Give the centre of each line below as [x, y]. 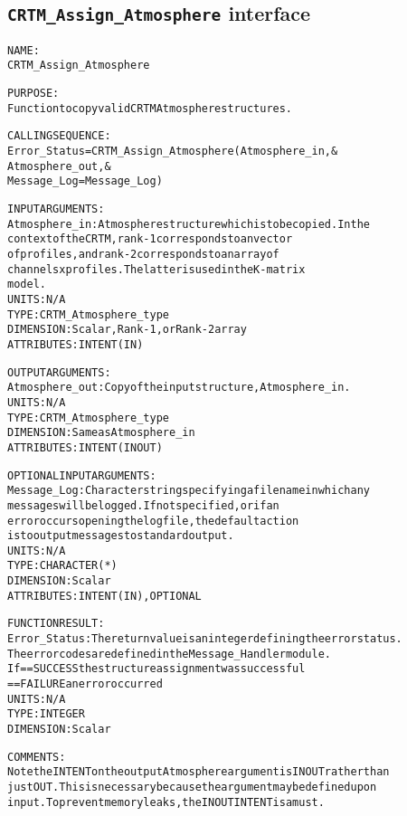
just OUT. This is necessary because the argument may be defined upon [192, 787]
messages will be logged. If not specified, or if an [143, 505]
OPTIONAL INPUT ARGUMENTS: [82, 475]
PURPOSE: [33, 94]
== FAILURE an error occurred [85, 684]
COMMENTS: [37, 757]
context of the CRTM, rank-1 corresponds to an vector [150, 239]
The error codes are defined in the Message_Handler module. [170, 654]
